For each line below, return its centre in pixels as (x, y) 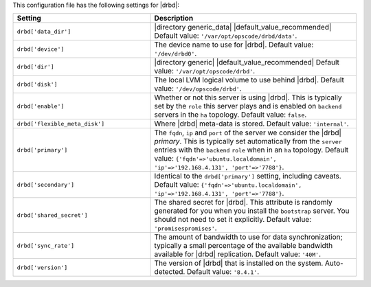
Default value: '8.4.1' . (223, 272)
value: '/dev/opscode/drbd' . (198, 89)
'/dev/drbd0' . (176, 54)
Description (174, 19)
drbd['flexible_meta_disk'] (61, 124)
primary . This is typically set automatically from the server (248, 141)
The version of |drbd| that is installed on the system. (239, 263)
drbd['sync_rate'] (46, 245)
